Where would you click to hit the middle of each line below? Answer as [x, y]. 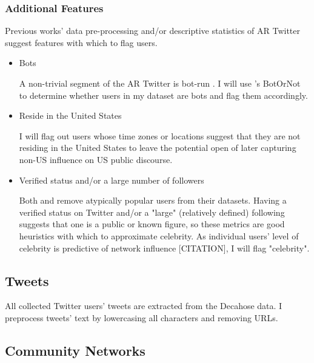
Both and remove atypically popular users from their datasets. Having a [153, 200]
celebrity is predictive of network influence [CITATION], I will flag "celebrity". [164, 248]
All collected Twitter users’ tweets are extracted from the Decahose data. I [144, 306]
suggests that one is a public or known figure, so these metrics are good [152, 224]
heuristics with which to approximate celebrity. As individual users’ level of [159, 235]
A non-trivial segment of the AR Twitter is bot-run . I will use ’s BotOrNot [160, 83]
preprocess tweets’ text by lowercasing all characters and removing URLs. [142, 317]
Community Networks [75, 350]
